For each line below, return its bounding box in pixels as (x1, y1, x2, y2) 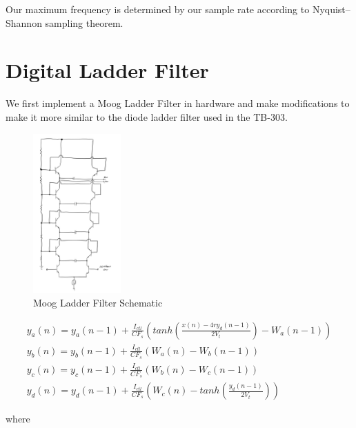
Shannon (6, 15, 42, 30)
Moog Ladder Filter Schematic (33, 295, 163, 310)
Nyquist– (312, 2, 350, 16)
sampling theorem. (45, 15, 123, 30)
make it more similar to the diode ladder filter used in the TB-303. (6, 109, 288, 124)
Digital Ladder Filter (6, 56, 209, 84)
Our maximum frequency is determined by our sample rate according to (6, 2, 310, 16)
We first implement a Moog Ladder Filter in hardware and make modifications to (6, 96, 350, 110)
